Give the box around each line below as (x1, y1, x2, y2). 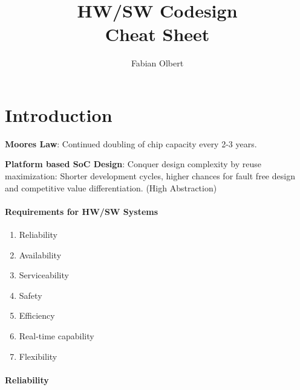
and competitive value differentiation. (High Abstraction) (5, 181, 217, 194)
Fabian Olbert (131, 57, 184, 69)
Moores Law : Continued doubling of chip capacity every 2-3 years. (5, 137, 257, 150)
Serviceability (19, 269, 69, 281)
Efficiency (19, 309, 55, 322)
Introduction (5, 102, 112, 127)
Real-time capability (19, 329, 94, 342)
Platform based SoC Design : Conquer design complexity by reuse (5, 158, 261, 170)
